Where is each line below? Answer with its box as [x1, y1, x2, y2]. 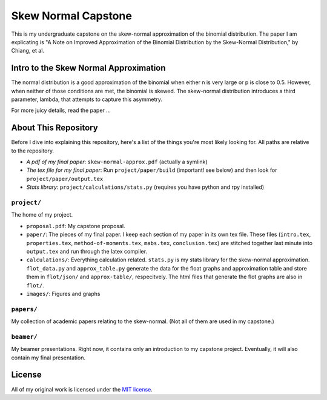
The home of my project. [11, 211, 73, 218]
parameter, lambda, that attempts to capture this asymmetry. [11, 96, 163, 103]
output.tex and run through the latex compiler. [26, 248, 148, 255]
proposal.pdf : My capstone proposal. [26, 222, 125, 229]
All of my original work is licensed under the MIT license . [11, 385, 153, 393]
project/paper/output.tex [26, 175, 104, 182]
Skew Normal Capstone [11, 9, 133, 22]
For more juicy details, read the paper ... [11, 107, 111, 114]
